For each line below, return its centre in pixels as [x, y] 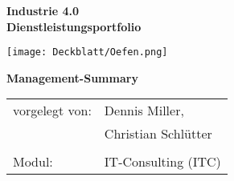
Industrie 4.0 [43, 10]
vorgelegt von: [52, 111]
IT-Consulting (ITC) [162, 162]
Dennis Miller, [144, 111]
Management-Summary [72, 77]
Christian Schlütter [158, 134]
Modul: [33, 162]
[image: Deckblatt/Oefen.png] [87, 52]
